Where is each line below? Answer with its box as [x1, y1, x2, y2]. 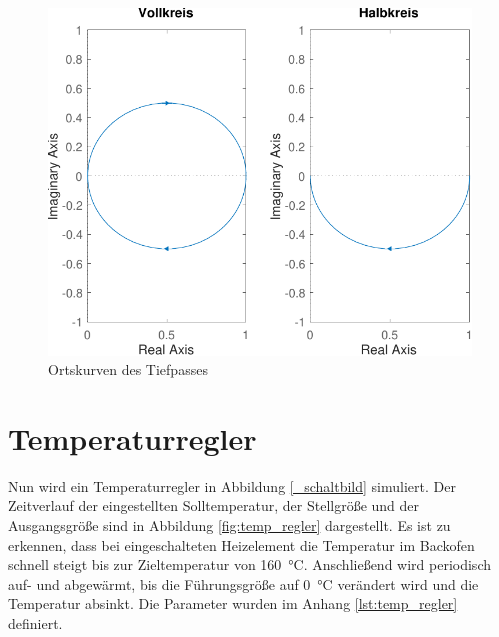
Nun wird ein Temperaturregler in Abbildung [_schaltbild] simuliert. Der [8, 475, 456, 496]
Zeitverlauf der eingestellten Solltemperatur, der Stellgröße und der [8, 495, 420, 516]
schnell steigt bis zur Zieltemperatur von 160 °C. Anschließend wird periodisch [8, 554, 491, 575]
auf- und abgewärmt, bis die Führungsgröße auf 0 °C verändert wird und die [8, 573, 479, 594]
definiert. [8, 613, 63, 633]
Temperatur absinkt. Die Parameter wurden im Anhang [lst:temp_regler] [8, 593, 458, 614]
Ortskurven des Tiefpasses [48, 359, 208, 380]
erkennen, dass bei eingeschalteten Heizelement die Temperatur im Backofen [8, 534, 475, 555]
